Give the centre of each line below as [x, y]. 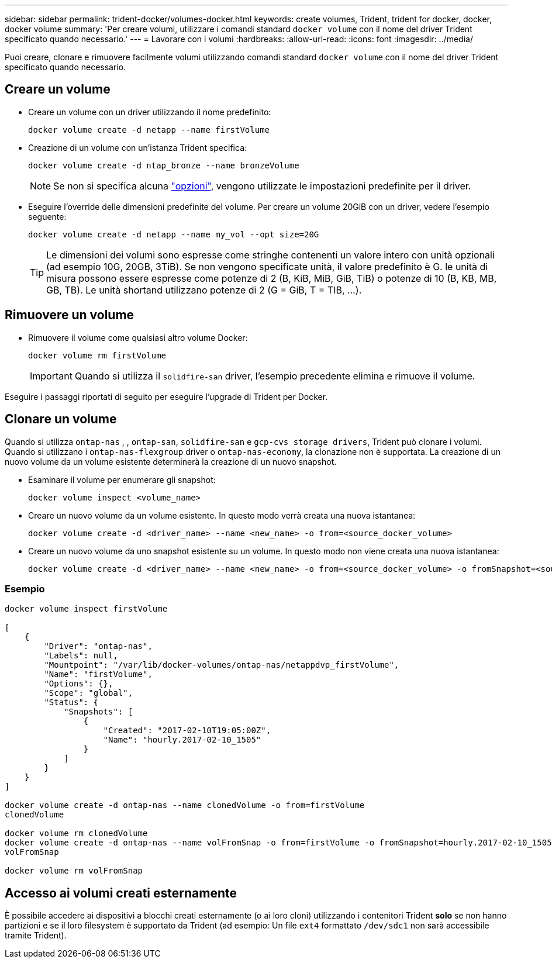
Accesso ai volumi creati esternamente [121, 893]
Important [51, 376]
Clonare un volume [61, 419]
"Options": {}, [79, 684]
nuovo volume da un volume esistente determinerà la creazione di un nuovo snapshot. [171, 461]
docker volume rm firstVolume [97, 355]
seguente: [47, 216]
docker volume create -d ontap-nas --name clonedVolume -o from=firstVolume [185, 805]
